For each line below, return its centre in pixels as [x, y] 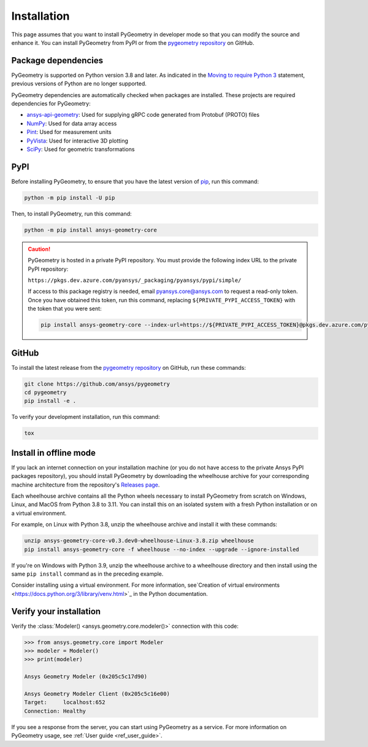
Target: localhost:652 [65, 702]
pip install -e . [50, 401]
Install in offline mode [54, 452]
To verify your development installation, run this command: [86, 417]
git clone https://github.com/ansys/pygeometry [97, 384]
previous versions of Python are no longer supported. [79, 84]
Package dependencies [57, 61]
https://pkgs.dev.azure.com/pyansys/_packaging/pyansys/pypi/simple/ [135, 280]
